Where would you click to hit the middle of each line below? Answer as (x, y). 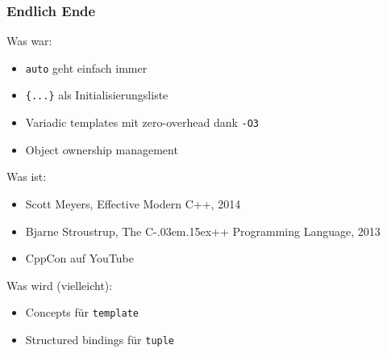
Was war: (29, 41)
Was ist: (27, 176)
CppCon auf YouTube (80, 258)
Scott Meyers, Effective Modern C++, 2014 (133, 203)
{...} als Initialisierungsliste (97, 95)
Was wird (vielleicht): (60, 285)
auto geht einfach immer (86, 67)
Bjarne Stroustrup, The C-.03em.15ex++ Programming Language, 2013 (203, 231)
